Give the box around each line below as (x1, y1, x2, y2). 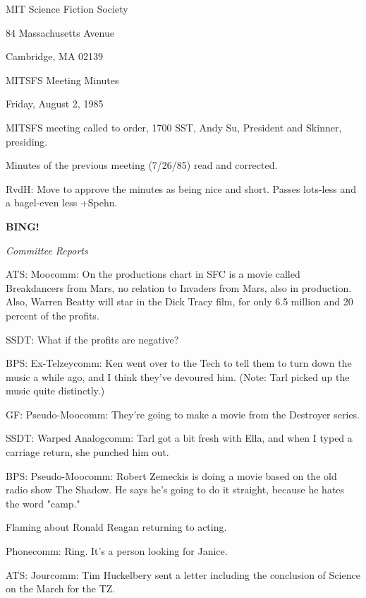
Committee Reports (6, 242, 88, 257)
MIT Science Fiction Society (6, 1, 128, 16)
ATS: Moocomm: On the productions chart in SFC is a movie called (6, 266, 300, 281)
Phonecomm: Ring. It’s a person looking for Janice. (6, 544, 228, 558)
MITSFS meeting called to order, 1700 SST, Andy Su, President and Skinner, (6, 119, 342, 134)
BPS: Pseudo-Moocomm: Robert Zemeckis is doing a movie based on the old (6, 468, 337, 483)
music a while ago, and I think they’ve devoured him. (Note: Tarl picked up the (6, 369, 350, 384)
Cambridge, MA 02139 (6, 49, 104, 64)
